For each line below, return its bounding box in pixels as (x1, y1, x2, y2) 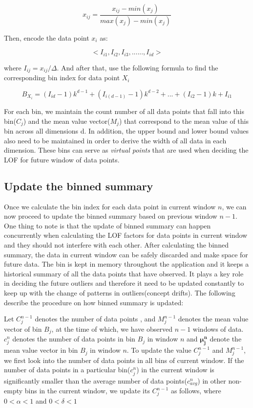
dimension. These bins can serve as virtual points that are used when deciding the (4, 145, 249, 155)
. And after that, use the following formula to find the (57, 62, 218, 72)
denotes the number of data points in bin (12, 334, 135, 344)
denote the (210, 334, 242, 344)
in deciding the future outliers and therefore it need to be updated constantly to (4, 278, 244, 288)
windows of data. (192, 323, 244, 334)
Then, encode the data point (4, 32, 89, 43)
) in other (197, 375, 226, 385)
